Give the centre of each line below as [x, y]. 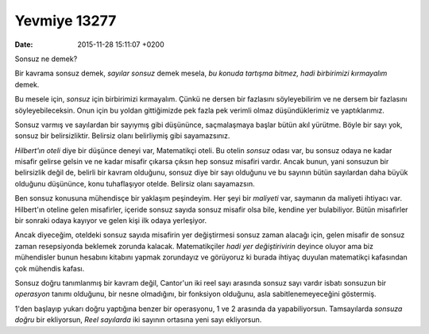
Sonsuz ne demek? [46, 59]
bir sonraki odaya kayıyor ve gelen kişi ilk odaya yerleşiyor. [111, 221]
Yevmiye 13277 [66, 21]
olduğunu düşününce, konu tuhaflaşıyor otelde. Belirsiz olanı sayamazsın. [135, 183]
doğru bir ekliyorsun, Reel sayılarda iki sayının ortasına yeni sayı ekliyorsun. [138, 320]
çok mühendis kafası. [50, 268]
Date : [24, 44]
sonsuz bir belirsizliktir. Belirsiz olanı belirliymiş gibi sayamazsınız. [122, 136]
